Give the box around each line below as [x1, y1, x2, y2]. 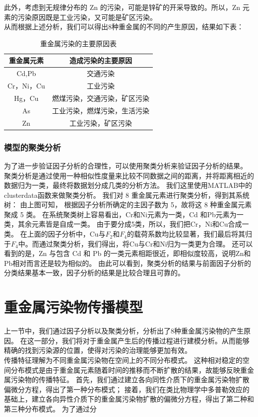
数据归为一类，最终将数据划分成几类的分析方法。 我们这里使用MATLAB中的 [4, 180, 253, 190]
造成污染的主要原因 [69, 55, 132, 66]
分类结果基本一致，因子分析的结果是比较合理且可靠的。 [4, 267, 185, 278]
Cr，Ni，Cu [7, 81, 45, 91]
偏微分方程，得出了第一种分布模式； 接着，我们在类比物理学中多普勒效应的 [4, 384, 250, 394]
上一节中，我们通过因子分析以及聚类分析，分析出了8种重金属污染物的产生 [4, 326, 244, 336]
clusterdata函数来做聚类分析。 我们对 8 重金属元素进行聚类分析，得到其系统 [4, 189, 250, 200]
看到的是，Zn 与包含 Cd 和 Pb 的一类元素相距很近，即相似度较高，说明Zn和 [4, 248, 251, 258]
